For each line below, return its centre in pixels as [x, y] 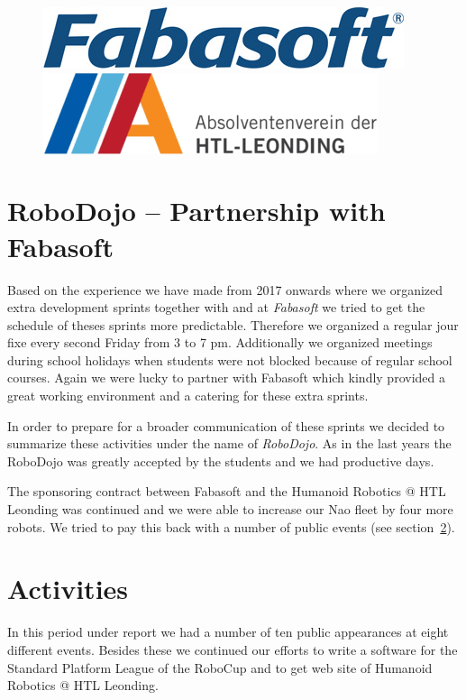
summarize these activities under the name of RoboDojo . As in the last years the [229, 443]
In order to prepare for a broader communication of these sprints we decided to [226, 425]
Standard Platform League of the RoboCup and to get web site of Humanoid [220, 667]
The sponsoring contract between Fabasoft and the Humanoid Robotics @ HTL [227, 491]
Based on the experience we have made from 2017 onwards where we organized [225, 289]
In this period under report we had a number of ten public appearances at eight [228, 632]
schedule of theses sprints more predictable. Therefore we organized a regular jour [233, 324]
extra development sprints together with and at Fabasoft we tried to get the [216, 307]
